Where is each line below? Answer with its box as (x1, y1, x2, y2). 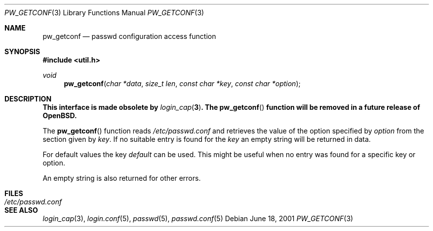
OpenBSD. (42, 111, 77, 120)
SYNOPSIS (4, 47, 40, 56)
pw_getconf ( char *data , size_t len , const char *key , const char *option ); (64, 79, 301, 88)
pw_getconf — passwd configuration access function (42, 32, 216, 40)
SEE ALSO (4, 206, 38, 214)
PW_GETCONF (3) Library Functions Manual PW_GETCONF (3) (4, 8, 204, 17)
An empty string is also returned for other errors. (42, 174, 201, 182)
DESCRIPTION (4, 95, 52, 103)
